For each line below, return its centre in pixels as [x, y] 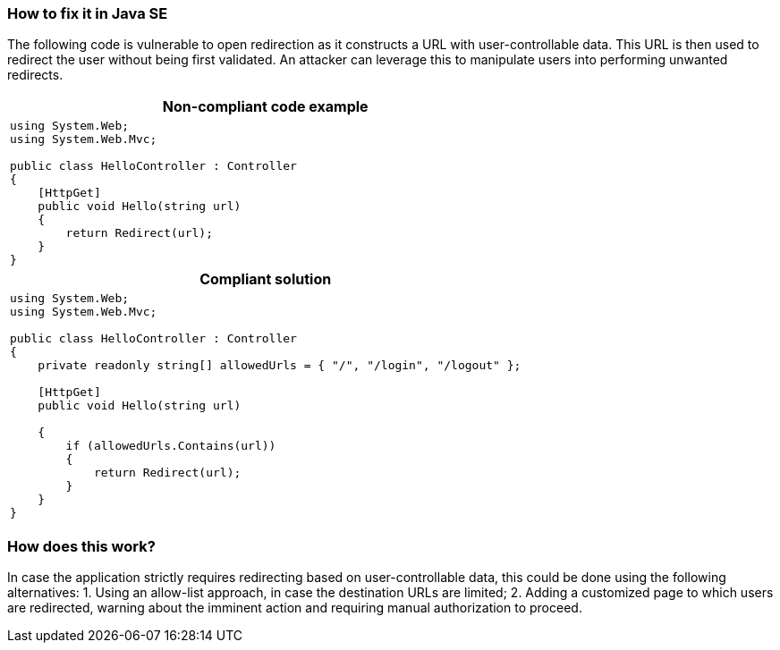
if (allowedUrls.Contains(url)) [171, 446]
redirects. [35, 75]
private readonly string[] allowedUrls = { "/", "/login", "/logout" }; [280, 366]
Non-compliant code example [265, 107]
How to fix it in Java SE [88, 13]
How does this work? [81, 546]
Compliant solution [266, 279]
